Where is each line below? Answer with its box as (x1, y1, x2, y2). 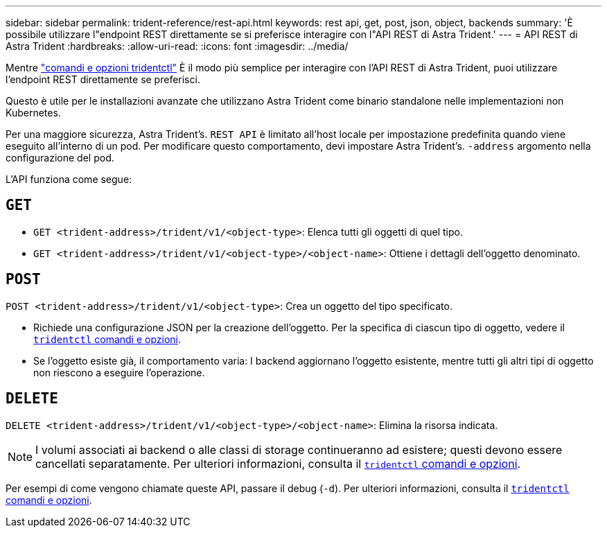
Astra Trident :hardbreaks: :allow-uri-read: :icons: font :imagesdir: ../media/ (6, 40, 349, 52)
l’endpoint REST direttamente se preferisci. (6, 73, 200, 85)
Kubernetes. (6, 107, 61, 119)
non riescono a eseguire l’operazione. (33, 366, 205, 378)
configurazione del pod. (6, 152, 114, 164)
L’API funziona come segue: (6, 173, 132, 185)
